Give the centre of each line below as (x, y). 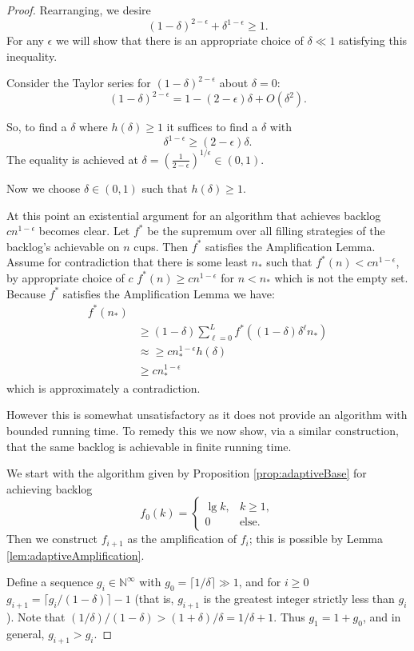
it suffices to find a (212, 127)
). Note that (36, 616)
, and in (382, 616)
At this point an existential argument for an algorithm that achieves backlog (194, 215)
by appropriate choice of (66, 277)
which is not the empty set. (341, 277)
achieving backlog (50, 488)
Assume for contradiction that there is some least (127, 262)
